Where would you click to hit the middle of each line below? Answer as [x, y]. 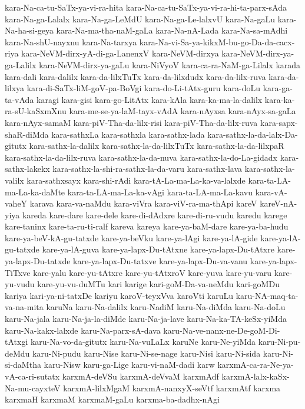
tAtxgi [16, 342]
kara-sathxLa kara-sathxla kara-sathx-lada [128, 134]
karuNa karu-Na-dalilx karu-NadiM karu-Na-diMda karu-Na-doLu [166, 307]
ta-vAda [19, 99]
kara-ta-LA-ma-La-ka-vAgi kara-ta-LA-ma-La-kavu [160, 192]
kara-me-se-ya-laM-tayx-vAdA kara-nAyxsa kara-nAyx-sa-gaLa [183, 111]
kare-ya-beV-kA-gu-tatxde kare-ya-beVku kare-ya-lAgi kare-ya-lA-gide [131, 237]
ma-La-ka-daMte [35, 192]
